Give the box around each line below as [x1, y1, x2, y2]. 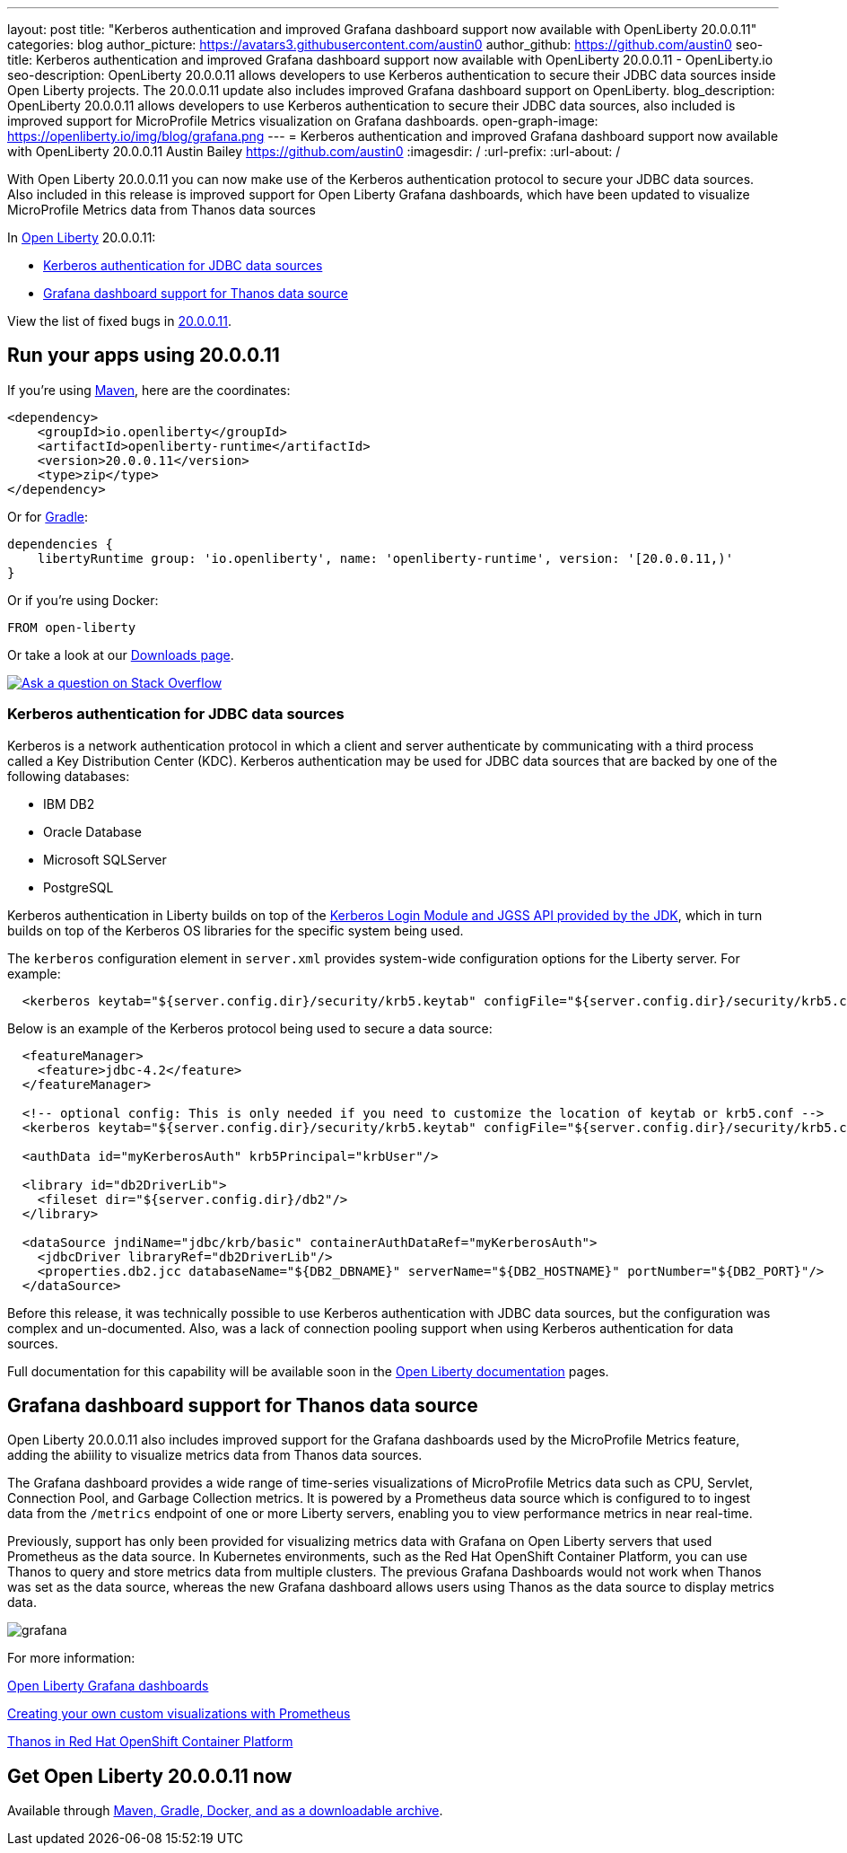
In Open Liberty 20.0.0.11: [7, 230, 156, 245]
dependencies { [7, 536, 114, 551]
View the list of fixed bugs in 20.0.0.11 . [7, 313, 232, 329]
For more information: [7, 1650, 135, 1666]
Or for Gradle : [7, 508, 89, 524]
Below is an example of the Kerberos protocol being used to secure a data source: [7, 1020, 493, 1036]
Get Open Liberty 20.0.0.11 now [7, 1764, 293, 1787]
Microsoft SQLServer [43, 851, 167, 867]
